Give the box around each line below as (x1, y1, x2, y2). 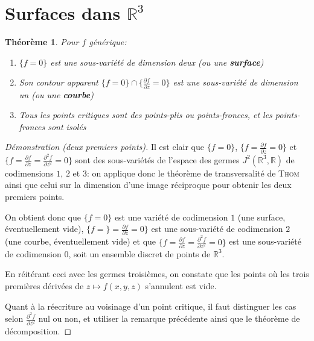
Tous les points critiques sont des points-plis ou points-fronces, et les (19, 108, 272, 121)
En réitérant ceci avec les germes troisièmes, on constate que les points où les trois (5, 267, 309, 280)
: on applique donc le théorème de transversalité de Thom (86, 166, 300, 179)
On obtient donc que (5, 210, 82, 223)
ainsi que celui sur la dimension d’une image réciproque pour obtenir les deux (5, 178, 292, 191)
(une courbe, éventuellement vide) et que (5, 235, 156, 248)
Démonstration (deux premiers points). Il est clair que (5, 140, 204, 153)
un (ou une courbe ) (19, 88, 94, 101)
